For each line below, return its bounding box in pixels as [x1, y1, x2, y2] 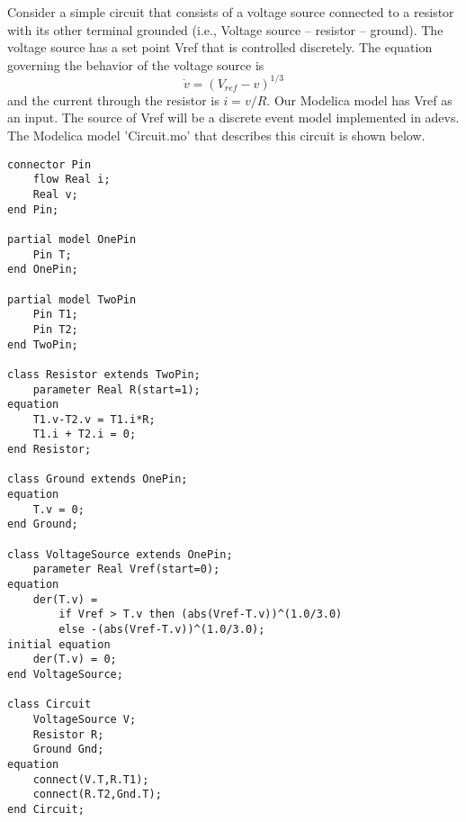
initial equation [7, 637, 111, 651]
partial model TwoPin [7, 293, 137, 306]
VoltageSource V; [32, 712, 137, 726]
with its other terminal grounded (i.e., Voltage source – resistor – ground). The [7, 20, 444, 39]
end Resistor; [7, 443, 92, 456]
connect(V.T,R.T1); [32, 772, 149, 786]
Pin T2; [32, 322, 78, 336]
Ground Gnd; [32, 743, 104, 756]
